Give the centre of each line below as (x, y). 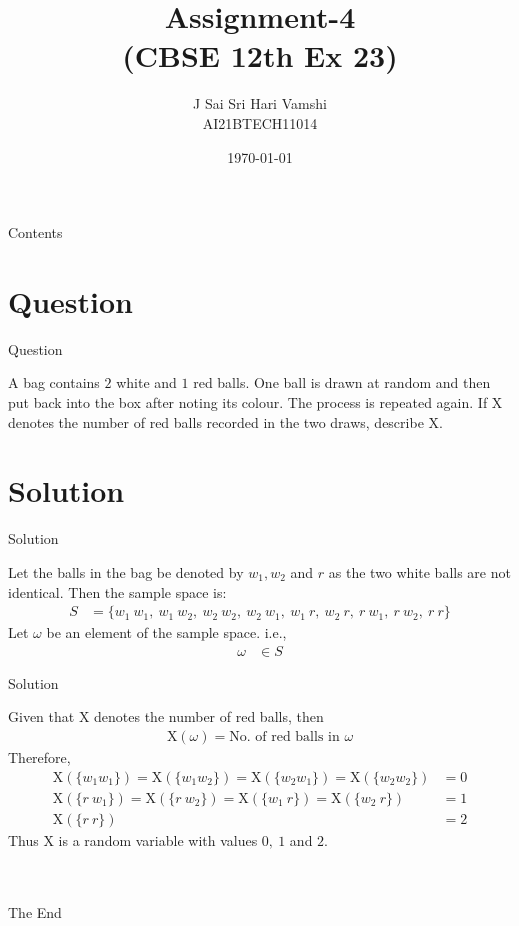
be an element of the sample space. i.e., (166, 632)
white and (146, 382)
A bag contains (54, 382)
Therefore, (39, 756)
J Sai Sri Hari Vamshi (260, 103)
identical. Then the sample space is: (117, 591)
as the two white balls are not (419, 571)
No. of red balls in (284, 736)
